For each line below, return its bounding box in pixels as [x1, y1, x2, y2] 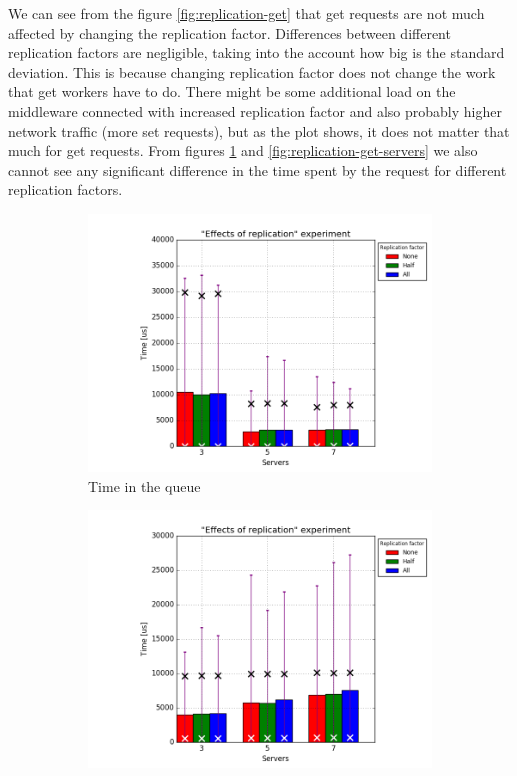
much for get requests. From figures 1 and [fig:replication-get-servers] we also [8, 140, 478, 161]
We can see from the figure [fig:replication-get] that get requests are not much [8, 3, 485, 23]
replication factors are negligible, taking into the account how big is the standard [8, 42, 505, 63]
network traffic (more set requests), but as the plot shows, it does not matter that [8, 120, 510, 141]
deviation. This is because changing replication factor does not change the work [8, 61, 496, 82]
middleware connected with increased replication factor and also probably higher [8, 100, 502, 121]
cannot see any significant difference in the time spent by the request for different [8, 159, 507, 180]
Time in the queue [88, 475, 201, 496]
